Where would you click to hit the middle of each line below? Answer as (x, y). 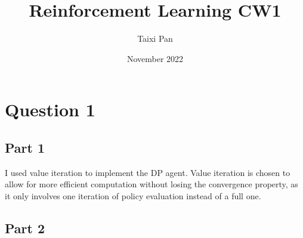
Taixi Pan (155, 38)
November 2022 (155, 58)
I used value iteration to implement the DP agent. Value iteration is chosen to (148, 172)
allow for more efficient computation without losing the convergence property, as (151, 184)
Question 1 (50, 109)
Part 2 (25, 228)
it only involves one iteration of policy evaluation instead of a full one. (133, 195)
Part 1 (25, 147)
